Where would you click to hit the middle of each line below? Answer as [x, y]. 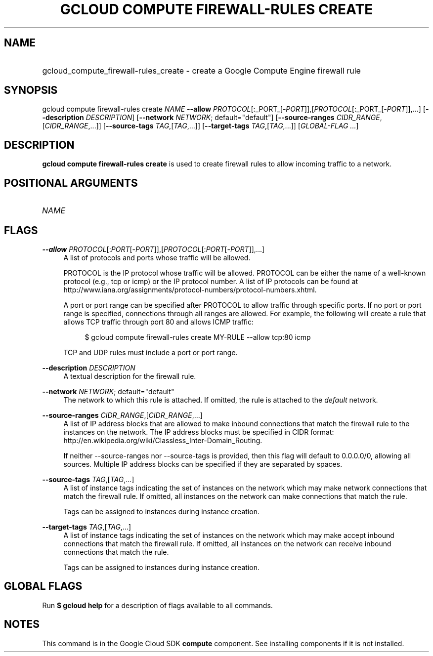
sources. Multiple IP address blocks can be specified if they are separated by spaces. [203, 464]
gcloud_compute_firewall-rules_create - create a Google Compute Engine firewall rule [201, 70]
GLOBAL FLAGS [43, 586]
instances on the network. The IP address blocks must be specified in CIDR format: [199, 432]
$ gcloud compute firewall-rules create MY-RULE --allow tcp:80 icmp [198, 337]
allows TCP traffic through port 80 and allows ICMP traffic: [158, 322]
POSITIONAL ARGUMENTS [71, 183]
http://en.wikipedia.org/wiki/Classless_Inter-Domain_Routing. [163, 440]
